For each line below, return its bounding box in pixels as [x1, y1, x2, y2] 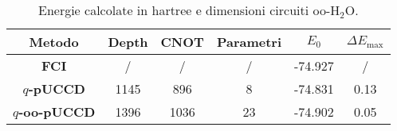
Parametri [216, 33, 282, 51]
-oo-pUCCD [18, 102, 96, 121]
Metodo [29, 33, 79, 51]
